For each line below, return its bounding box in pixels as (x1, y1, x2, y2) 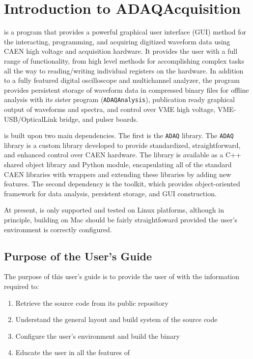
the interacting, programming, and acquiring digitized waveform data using (4, 36, 230, 46)
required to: (4, 281, 39, 291)
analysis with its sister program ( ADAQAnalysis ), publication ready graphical (4, 94, 235, 105)
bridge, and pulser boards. (59, 113, 138, 124)
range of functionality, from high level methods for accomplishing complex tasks (4, 55, 244, 66)
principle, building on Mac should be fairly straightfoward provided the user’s (4, 214, 238, 224)
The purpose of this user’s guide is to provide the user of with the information (4, 271, 240, 282)
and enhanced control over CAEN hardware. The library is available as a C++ (4, 149, 241, 160)
